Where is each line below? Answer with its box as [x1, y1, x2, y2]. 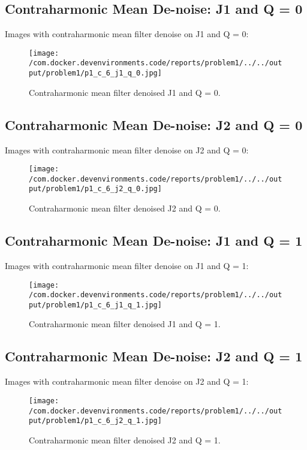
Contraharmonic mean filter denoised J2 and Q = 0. [29, 202, 221, 215]
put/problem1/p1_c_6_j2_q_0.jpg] [29, 185, 162, 194]
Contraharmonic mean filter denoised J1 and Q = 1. [29, 318, 221, 330]
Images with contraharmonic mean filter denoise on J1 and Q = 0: [5, 28, 249, 40]
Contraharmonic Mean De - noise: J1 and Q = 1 [5, 231, 303, 250]
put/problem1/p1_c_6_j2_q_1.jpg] [29, 416, 162, 425]
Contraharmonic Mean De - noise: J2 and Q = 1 [5, 347, 303, 366]
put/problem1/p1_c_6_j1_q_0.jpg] [29, 69, 162, 78]
